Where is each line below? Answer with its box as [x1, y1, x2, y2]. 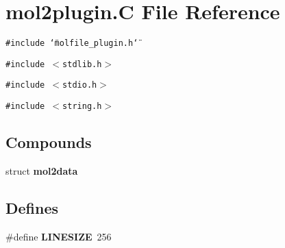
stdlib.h [62, 59, 102, 69]
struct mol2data [5, 163, 78, 177]
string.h [62, 101, 102, 112]
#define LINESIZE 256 [5, 229, 112, 243]
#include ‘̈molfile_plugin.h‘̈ [5, 38, 138, 49]
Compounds [5, 132, 92, 153]
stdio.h [62, 80, 97, 90]
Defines [5, 197, 59, 218]
